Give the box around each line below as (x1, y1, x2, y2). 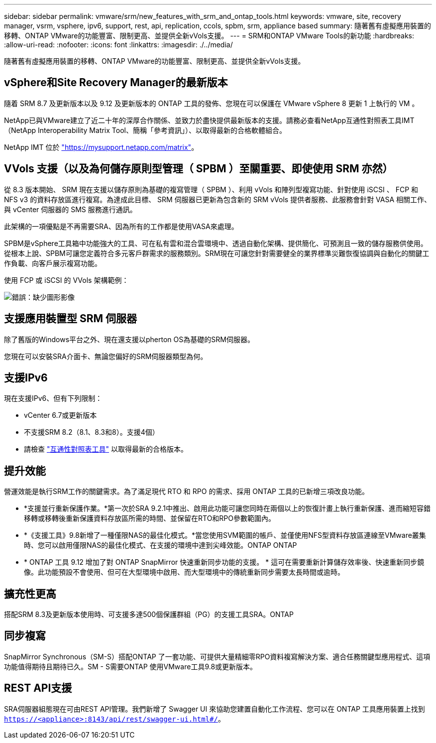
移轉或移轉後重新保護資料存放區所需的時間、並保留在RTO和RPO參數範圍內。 (24, 514, 275, 523)
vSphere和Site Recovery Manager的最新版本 (4, 76, 228, 89)
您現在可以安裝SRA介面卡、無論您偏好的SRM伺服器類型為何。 (4, 352, 208, 361)
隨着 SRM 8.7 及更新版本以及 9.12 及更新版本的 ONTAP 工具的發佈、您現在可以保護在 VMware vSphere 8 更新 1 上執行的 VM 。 (4, 99, 419, 108)
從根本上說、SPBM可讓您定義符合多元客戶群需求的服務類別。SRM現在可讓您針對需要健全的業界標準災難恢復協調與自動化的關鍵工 (4, 248, 430, 257)
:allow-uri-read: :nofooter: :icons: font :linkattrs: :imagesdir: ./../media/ (4, 40, 233, 49)
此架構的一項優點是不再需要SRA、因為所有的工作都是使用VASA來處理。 (4, 222, 238, 231)
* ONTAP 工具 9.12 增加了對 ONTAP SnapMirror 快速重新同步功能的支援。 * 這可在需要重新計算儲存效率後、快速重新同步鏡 (24, 558, 425, 567)
